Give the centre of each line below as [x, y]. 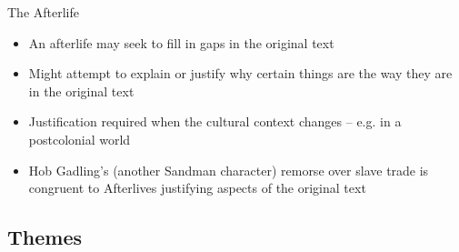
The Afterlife [43, 12]
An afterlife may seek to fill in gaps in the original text [181, 42]
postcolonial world [80, 139]
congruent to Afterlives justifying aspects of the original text [197, 188]
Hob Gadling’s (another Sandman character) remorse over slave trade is [229, 170]
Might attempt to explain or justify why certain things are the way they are [240, 73]
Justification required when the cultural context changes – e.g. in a [215, 121]
